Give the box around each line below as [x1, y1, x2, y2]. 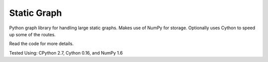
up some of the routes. [9, 31, 56, 37]
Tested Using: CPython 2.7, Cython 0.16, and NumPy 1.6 [9, 50, 123, 56]
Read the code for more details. [9, 41, 74, 47]
